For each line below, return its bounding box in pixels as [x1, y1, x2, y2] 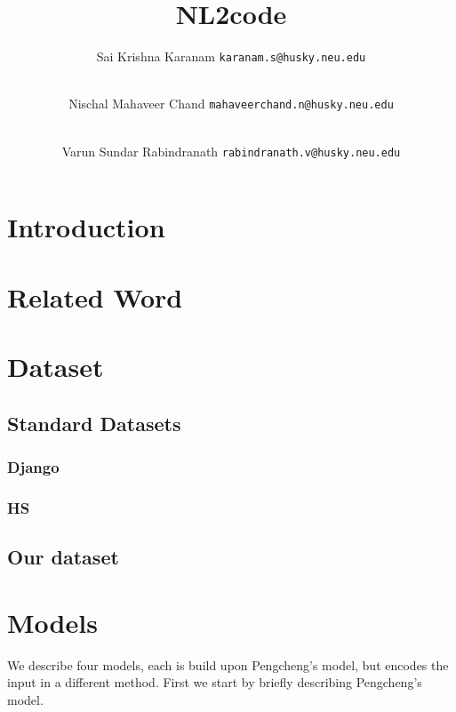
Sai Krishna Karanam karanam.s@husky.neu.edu [96, 47, 366, 66]
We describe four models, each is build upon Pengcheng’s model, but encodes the [7, 655, 449, 674]
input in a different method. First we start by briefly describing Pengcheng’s [7, 673, 422, 692]
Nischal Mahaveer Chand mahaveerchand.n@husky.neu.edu [68, 94, 394, 113]
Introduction [7, 209, 165, 245]
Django [7, 455, 60, 477]
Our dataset [7, 543, 119, 571]
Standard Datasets [7, 409, 181, 436]
